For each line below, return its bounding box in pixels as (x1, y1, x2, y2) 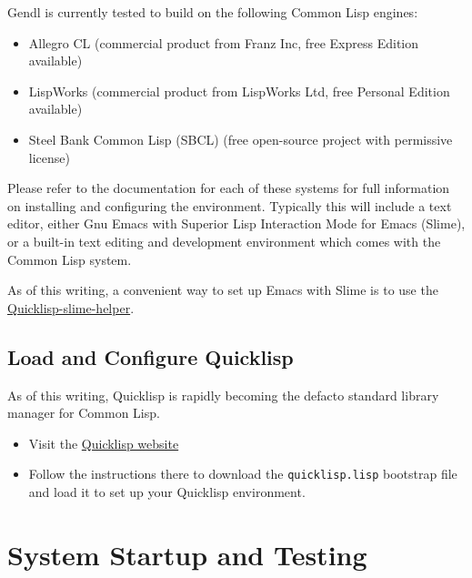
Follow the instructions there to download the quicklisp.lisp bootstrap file (28, 464, 457, 483)
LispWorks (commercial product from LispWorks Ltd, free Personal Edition (28, 81, 450, 100)
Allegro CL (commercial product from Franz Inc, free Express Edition (28, 33, 419, 52)
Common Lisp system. (7, 249, 132, 269)
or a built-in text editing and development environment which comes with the (7, 231, 441, 250)
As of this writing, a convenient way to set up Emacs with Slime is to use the (7, 280, 438, 299)
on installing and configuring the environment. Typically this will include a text (7, 196, 452, 215)
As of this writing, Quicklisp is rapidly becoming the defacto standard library (7, 385, 439, 404)
